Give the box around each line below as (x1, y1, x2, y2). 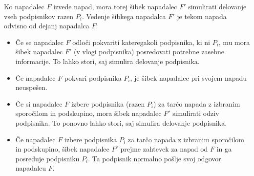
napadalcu (15, 163, 46, 173)
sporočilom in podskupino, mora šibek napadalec (15, 108, 162, 118)
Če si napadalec (15, 98, 63, 109)
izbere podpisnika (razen (71, 98, 145, 109)
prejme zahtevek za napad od (120, 144, 208, 154)
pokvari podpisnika (64, 72, 122, 83)
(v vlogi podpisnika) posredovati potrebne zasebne (74, 46, 224, 57)
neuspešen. (15, 82, 47, 92)
